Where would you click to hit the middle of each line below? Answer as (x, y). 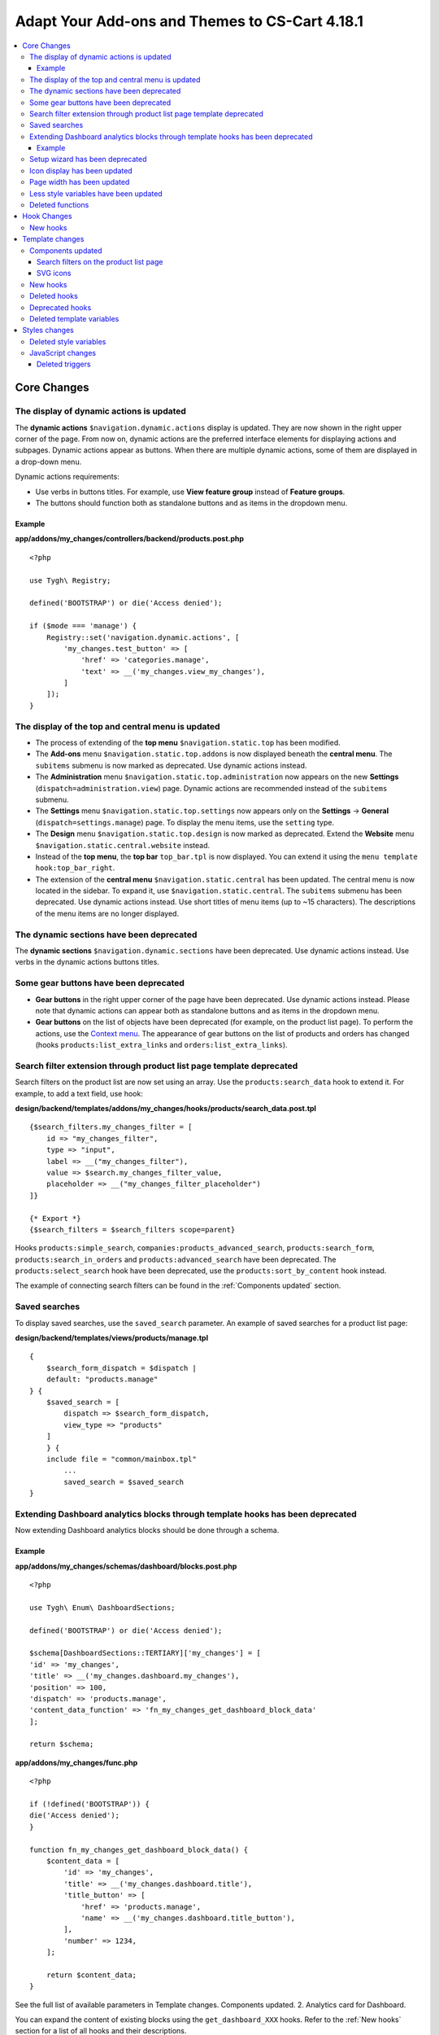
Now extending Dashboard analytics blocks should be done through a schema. (147, 1530)
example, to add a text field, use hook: (79, 1093)
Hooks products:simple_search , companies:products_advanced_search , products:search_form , (195, 1248)
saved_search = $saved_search (124, 1482)
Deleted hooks (54, 296)
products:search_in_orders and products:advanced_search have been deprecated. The (176, 1259)
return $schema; (62, 1744)
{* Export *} (55, 1218)
